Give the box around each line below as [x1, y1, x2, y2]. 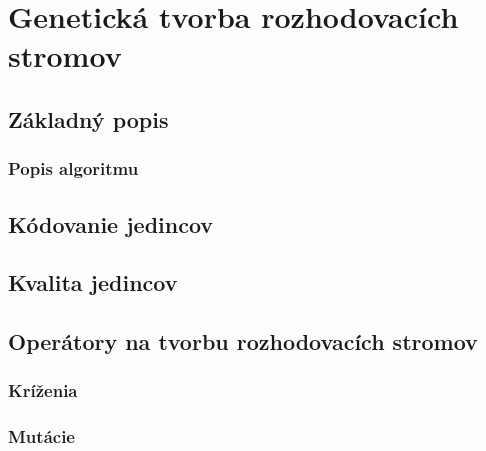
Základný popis [8, 103, 169, 134]
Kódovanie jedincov [8, 208, 214, 239]
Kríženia [8, 378, 78, 403]
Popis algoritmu [8, 156, 139, 181]
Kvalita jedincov [8, 267, 178, 298]
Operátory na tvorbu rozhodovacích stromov [8, 326, 478, 357]
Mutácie [8, 424, 75, 449]
